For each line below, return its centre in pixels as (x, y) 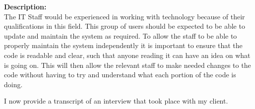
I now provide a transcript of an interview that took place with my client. (116, 101)
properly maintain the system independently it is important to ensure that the (123, 45)
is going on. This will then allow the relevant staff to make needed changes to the (127, 65)
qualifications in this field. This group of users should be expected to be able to (125, 26)
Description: (25, 6)
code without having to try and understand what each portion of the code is (120, 75)
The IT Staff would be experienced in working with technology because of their (125, 16)
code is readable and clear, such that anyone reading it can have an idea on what (127, 55)
